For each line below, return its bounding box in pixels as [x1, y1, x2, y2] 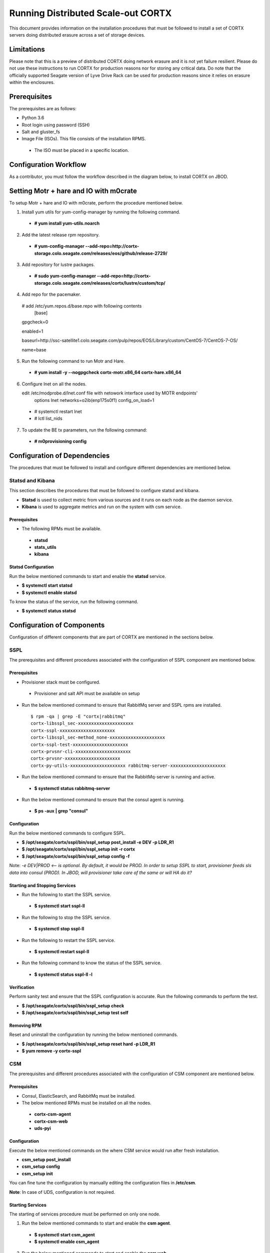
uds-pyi [34, 1125, 51, 1131]
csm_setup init [21, 1170, 53, 1176]
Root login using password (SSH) [21, 122, 90, 128]
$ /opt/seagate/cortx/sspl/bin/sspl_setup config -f [21, 853, 130, 859]
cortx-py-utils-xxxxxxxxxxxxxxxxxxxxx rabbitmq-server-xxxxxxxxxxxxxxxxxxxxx [30, 762, 226, 768]
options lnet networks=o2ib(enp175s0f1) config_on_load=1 [34, 397, 154, 403]
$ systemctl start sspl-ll [34, 903, 85, 909]
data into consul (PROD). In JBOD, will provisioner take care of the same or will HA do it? [9, 870, 192, 876]
